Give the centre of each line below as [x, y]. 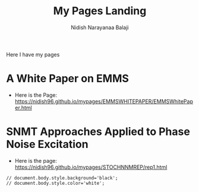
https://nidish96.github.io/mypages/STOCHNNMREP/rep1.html [91, 167]
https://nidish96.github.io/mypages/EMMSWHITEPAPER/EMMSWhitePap [104, 101]
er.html [23, 108]
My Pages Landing [100, 11]
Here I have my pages [33, 54]
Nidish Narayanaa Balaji [100, 27]
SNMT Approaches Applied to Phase [98, 132]
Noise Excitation [47, 144]
